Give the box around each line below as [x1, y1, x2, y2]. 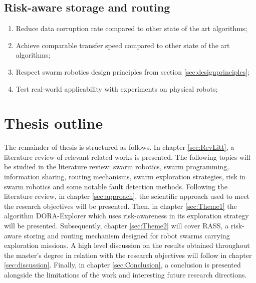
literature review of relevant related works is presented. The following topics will [4, 151, 250, 162]
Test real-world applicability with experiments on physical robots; [16, 83, 218, 94]
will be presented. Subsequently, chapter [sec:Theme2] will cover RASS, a [4, 220, 229, 231]
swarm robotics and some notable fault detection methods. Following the [4, 181, 227, 191]
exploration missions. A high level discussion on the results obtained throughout [4, 240, 250, 250]
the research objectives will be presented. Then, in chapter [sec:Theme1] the [4, 200, 237, 211]
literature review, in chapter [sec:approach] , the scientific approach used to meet [4, 191, 250, 201]
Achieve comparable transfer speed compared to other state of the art [16, 40, 230, 50]
